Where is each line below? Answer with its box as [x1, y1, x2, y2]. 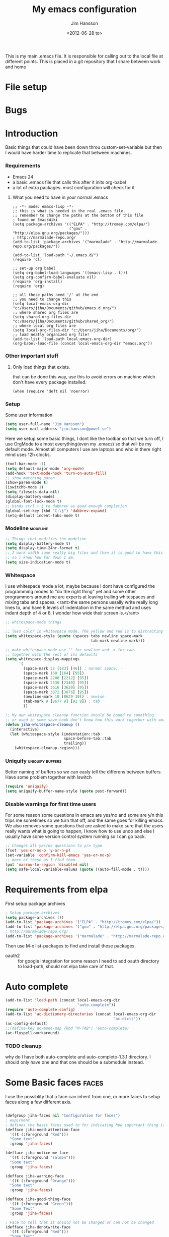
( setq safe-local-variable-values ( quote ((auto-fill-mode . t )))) [5, 867, 150, 872]
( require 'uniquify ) [5, 784, 49, 789]
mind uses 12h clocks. [5, 452, 51, 458]
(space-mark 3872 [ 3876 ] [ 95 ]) [23, 690, 89, 695]
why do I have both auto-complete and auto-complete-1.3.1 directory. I [5, 1054, 151, 1060]
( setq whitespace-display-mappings [5, 657, 80, 662]
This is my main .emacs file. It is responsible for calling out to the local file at [5, 53, 163, 59]
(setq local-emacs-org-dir [12, 301, 69, 306]
